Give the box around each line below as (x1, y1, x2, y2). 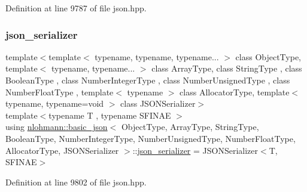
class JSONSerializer (120, 97, 196, 110)
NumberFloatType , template (5, 85, 114, 98)
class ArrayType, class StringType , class (151, 62, 302, 75)
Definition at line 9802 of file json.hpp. (5, 175, 147, 188)
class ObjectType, (235, 50, 302, 63)
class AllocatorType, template (180, 85, 290, 98)
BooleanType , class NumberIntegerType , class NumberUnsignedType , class (5, 74, 290, 86)
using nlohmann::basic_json (5, 120, 108, 133)
